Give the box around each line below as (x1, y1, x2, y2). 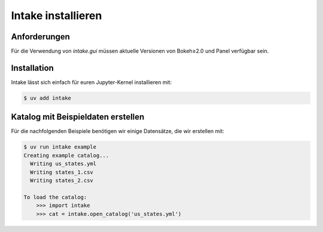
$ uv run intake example (23, 144, 97, 150)
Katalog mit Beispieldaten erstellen (11, 112, 145, 122)
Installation (11, 63, 54, 73)
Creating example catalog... (23, 152, 109, 159)
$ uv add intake (23, 94, 72, 101)
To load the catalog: (23, 194, 87, 200)
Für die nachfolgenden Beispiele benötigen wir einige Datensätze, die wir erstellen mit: (11, 128, 224, 135)
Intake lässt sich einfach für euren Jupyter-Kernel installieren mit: (11, 78, 172, 86)
